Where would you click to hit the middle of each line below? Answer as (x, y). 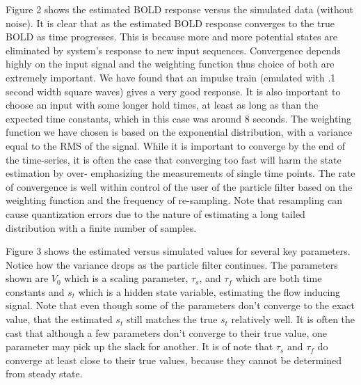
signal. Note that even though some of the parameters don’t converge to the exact (180, 305)
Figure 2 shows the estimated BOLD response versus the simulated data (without (180, 9)
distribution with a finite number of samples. (101, 227)
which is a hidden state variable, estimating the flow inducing (209, 291)
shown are (27, 278)
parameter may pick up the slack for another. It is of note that (139, 346)
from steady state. (44, 374)
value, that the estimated (59, 319)
